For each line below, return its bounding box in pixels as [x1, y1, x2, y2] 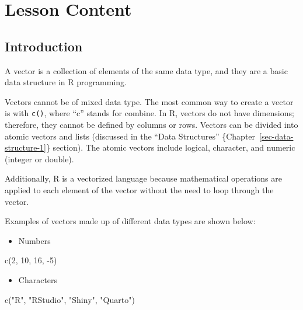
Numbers [18, 234, 51, 246]
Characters [18, 273, 58, 285]
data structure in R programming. [5, 76, 127, 88]
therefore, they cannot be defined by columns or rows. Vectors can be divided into [5, 119, 298, 131]
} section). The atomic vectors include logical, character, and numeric [46, 141, 295, 154]
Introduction [5, 37, 83, 55]
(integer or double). [5, 152, 74, 165]
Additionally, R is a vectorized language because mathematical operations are [5, 172, 282, 184]
